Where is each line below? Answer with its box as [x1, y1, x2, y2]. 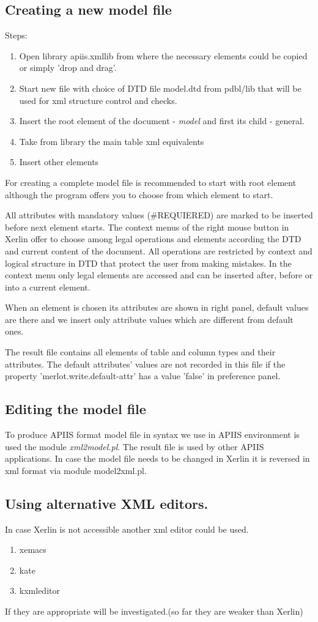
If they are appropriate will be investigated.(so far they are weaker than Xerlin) [5, 605, 303, 618]
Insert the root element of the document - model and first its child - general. [19, 114, 305, 127]
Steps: [5, 29, 28, 42]
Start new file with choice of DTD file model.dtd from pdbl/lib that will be [19, 81, 301, 94]
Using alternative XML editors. [5, 494, 209, 513]
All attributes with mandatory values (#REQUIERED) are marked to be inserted [5, 209, 313, 221]
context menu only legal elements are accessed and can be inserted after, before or [5, 268, 313, 281]
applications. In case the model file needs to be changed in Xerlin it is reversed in [5, 452, 310, 465]
